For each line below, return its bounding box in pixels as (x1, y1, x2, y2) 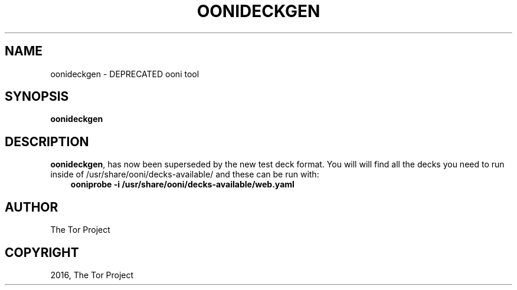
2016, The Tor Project (50, 269, 134, 280)
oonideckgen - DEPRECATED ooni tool (50, 68, 199, 79)
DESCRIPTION (5, 134, 89, 149)
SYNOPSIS (5, 89, 69, 104)
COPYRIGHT (5, 245, 79, 260)
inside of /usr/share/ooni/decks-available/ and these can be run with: (50, 169, 319, 180)
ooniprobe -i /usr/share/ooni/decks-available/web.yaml (70, 179, 295, 190)
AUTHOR (5, 199, 58, 215)
